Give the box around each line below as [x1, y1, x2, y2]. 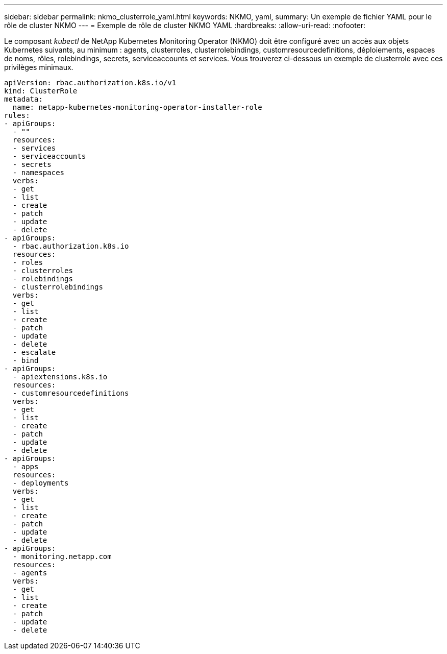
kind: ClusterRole [4, 87, 78, 95]
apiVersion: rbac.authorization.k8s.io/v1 [4, 79, 177, 87]
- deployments [12, 479, 69, 487]
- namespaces [12, 168, 65, 177]
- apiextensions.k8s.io [12, 373, 108, 381]
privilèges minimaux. [4, 63, 73, 71]
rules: [4, 111, 30, 119]
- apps [12, 463, 39, 471]
